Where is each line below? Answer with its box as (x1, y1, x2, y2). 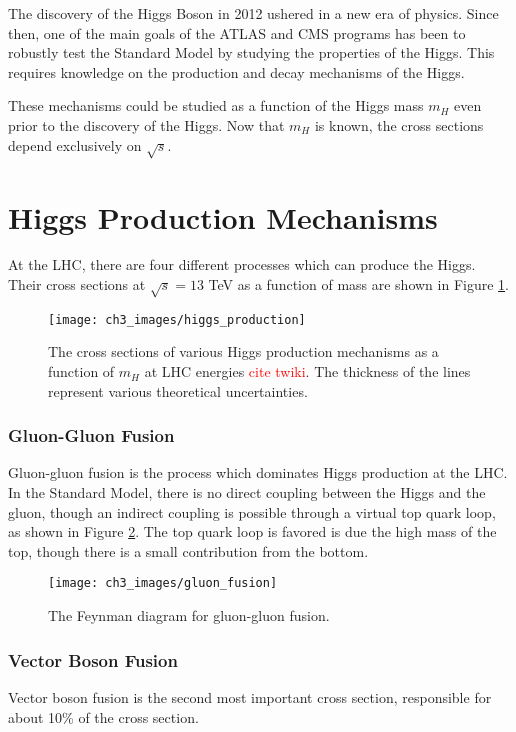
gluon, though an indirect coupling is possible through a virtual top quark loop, (8, 501, 496, 522)
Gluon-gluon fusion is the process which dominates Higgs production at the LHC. (8, 462, 508, 483)
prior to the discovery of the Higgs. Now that (8, 114, 285, 135)
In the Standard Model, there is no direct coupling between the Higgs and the (8, 482, 486, 503)
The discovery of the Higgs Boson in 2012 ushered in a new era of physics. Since (8, 3, 499, 23)
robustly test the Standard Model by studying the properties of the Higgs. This (8, 42, 495, 63)
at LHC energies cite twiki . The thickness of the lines (144, 361, 471, 382)
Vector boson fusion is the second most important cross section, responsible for (8, 686, 492, 707)
